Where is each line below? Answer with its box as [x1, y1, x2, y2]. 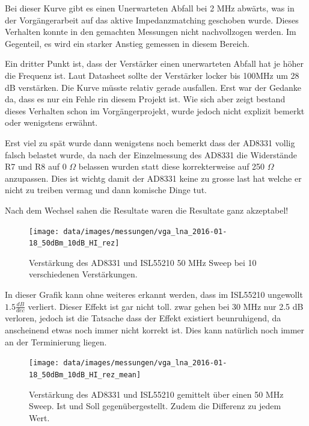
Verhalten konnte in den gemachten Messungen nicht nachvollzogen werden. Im [5, 25, 296, 38]
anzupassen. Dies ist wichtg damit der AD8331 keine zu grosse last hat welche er [5, 171, 302, 184]
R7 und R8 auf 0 [5, 160, 67, 173]
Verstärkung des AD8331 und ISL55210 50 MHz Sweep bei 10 [29, 256, 257, 268]
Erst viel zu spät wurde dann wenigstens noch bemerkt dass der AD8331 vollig [5, 136, 295, 149]
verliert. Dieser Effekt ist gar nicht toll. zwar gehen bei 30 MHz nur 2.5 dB [28, 300, 304, 312]
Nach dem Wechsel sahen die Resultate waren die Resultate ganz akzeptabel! [5, 203, 289, 216]
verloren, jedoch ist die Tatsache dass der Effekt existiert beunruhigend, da [5, 312, 281, 324]
